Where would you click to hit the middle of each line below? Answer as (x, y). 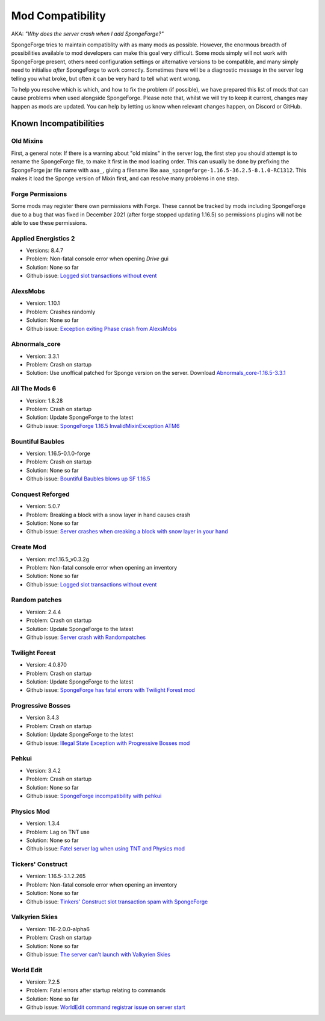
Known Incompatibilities (58, 124)
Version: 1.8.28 (45, 400)
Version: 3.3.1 (43, 356)
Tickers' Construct (39, 864)
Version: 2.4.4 (44, 612)
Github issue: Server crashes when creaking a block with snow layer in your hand (127, 532)
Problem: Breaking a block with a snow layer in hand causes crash (108, 515)
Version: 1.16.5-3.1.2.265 (56, 876)
